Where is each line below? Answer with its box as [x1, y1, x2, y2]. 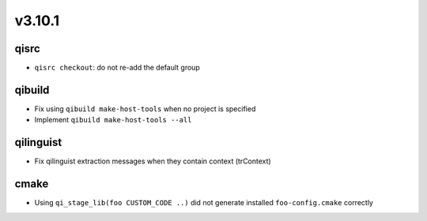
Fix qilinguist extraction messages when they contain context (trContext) [34, 156, 272, 166]
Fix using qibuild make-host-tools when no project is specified [34, 103, 256, 114]
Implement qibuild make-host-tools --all [34, 115, 192, 125]
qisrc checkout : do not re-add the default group [34, 63, 201, 73]
